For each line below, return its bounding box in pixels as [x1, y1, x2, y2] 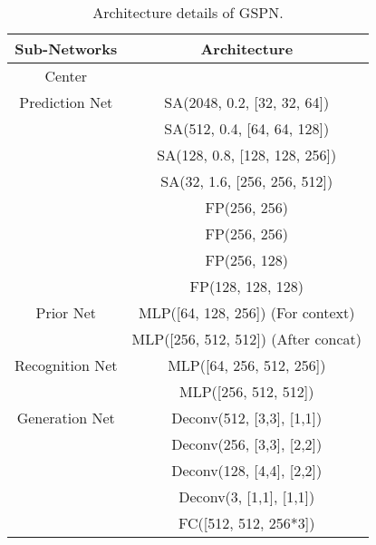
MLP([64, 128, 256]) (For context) [139, 302, 355, 323]
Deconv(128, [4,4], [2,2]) [171, 460, 323, 481]
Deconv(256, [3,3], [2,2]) [171, 433, 323, 454]
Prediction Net [19, 92, 113, 112]
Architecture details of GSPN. [92, 2, 284, 23]
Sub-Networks [14, 38, 118, 59]
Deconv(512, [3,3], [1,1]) [171, 407, 323, 428]
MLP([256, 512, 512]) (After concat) [131, 328, 362, 349]
